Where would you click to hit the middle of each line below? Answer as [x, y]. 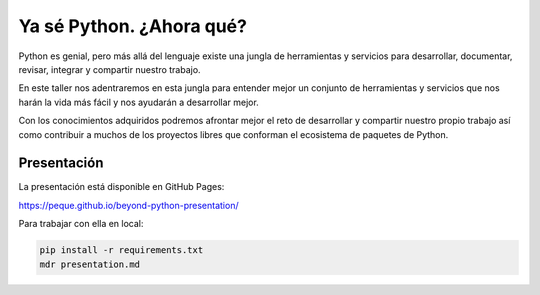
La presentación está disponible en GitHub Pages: [121, 187]
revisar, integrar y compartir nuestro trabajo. [109, 69]
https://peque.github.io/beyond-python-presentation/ [128, 205]
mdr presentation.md [89, 264]
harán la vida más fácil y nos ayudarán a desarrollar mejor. [138, 102]
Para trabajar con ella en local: [81, 224]
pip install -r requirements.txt [121, 250]
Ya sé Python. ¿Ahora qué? [132, 26]
